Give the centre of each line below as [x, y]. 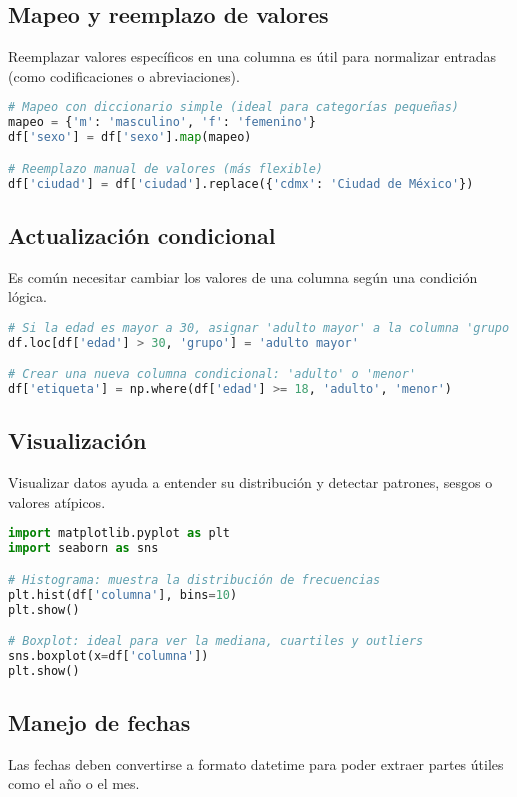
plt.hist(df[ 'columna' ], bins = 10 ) [123, 594]
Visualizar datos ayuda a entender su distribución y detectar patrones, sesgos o [250, 482]
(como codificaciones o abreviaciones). [124, 75]
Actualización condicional [142, 234]
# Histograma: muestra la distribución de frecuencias [194, 579]
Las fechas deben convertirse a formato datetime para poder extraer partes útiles [256, 763]
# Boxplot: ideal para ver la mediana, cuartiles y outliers [216, 641]
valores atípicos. [57, 501]
